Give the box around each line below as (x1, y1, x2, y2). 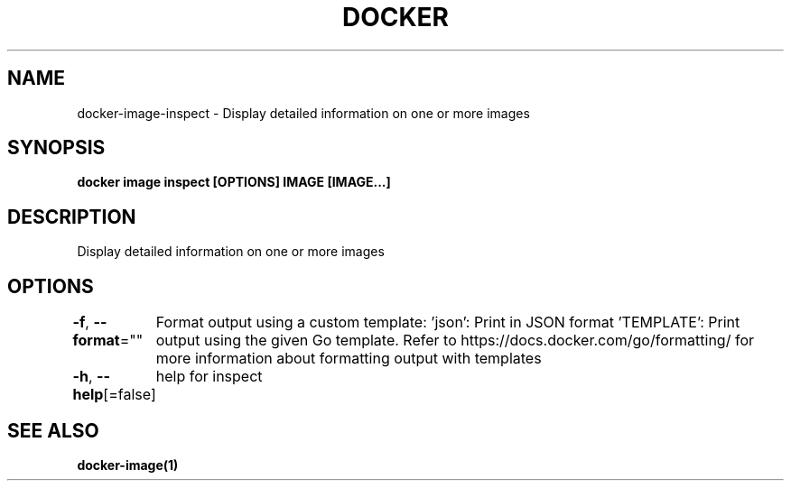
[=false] (103, 385, 156, 404)
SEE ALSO (7, 419, 99, 442)
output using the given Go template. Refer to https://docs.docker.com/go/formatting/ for (155, 331, 754, 350)
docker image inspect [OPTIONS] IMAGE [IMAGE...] (77, 174, 391, 190)
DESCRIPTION (7, 205, 136, 228)
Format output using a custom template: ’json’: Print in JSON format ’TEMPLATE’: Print (155, 313, 740, 332)
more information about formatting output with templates (155, 349, 542, 368)
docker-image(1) (77, 456, 179, 473)
